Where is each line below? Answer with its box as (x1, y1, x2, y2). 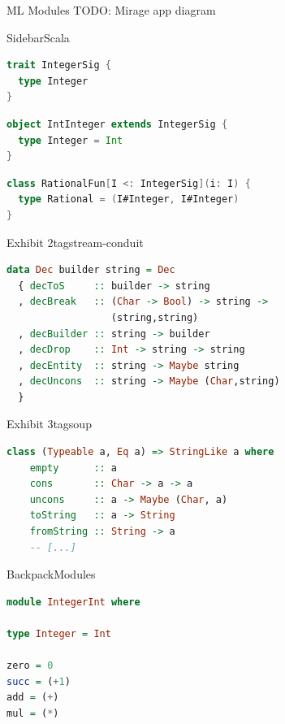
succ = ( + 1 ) (6, 675, 71, 687)
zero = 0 (6, 660, 54, 672)
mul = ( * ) (6, 707, 59, 719)
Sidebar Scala (6, 28, 70, 46)
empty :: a (29, 462, 118, 474)
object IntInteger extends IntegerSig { (6, 118, 228, 130)
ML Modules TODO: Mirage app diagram (6, 2, 216, 18)
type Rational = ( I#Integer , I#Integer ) (18, 193, 240, 206)
